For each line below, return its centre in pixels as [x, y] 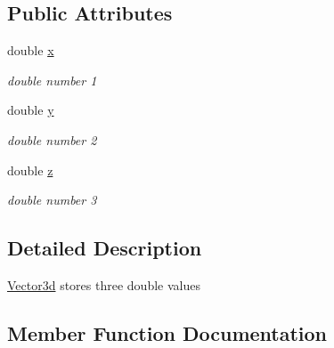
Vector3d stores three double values [104, 284]
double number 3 [52, 200]
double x [31, 50]
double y [31, 110]
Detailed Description [105, 248]
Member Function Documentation [167, 332]
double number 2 [52, 139]
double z [30, 170]
